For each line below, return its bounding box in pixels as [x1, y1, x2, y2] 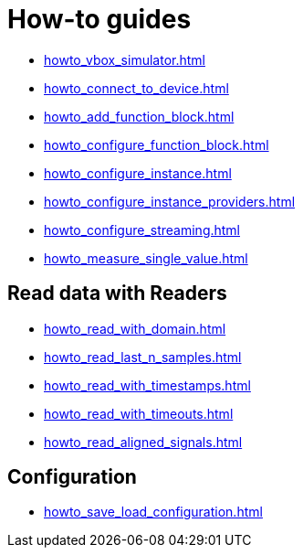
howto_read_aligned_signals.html [44, 433, 243, 450]
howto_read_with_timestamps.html [44, 377, 251, 393]
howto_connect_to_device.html [44, 80, 229, 96]
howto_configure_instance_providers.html [44, 193, 296, 209]
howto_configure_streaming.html [44, 221, 241, 238]
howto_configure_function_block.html [44, 136, 269, 153]
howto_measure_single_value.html [44, 250, 248, 266]
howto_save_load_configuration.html [44, 504, 263, 520]
